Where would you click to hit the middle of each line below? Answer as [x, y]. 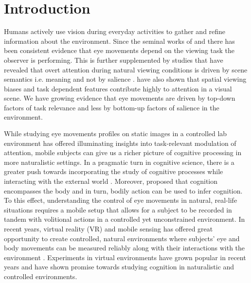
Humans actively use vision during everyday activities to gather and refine [115, 31]
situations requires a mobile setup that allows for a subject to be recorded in [118, 209]
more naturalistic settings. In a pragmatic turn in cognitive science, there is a [119, 162]
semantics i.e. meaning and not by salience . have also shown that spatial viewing [125, 79]
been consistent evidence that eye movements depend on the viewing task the [119, 50]
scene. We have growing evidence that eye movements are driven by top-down [120, 98]
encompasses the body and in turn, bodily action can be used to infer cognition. [123, 190]
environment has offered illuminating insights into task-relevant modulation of [120, 143]
